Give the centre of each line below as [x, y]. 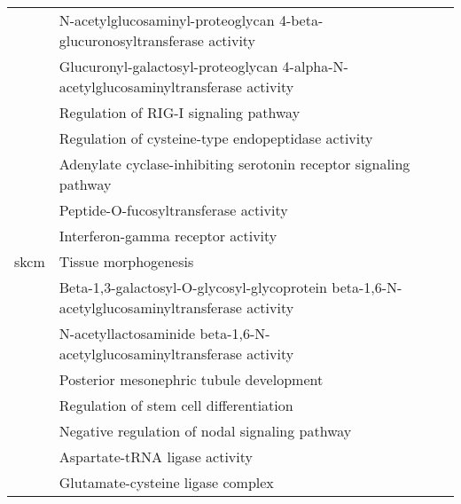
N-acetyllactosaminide [127, 333]
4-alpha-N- [315, 66]
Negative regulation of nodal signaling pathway [205, 431]
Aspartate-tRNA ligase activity [156, 457]
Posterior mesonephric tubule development [191, 379]
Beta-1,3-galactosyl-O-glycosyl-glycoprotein [193, 287]
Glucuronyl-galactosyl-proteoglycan [168, 66]
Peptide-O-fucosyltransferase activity [173, 210]
